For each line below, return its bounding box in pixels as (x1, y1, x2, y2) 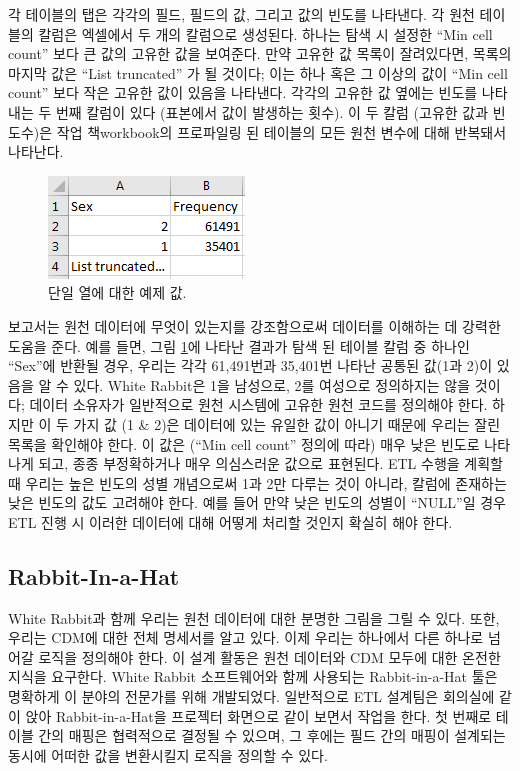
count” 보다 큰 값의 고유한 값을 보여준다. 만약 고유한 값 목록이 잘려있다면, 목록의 (8, 43, 512, 64)
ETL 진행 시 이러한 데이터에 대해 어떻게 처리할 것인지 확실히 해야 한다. (8, 511, 453, 532)
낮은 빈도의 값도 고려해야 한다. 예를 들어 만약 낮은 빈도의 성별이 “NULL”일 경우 (8, 492, 506, 513)
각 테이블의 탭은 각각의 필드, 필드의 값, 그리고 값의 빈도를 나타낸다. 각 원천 (8, 4, 475, 24)
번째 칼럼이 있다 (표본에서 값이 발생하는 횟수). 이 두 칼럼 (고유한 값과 (55, 101, 489, 122)
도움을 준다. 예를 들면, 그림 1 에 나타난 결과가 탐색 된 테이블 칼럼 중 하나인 (8, 335, 470, 356)
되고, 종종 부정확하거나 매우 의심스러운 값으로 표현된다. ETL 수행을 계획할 (38, 453, 503, 474)
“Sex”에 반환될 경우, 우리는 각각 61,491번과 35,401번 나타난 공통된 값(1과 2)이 (8, 355, 493, 376)
